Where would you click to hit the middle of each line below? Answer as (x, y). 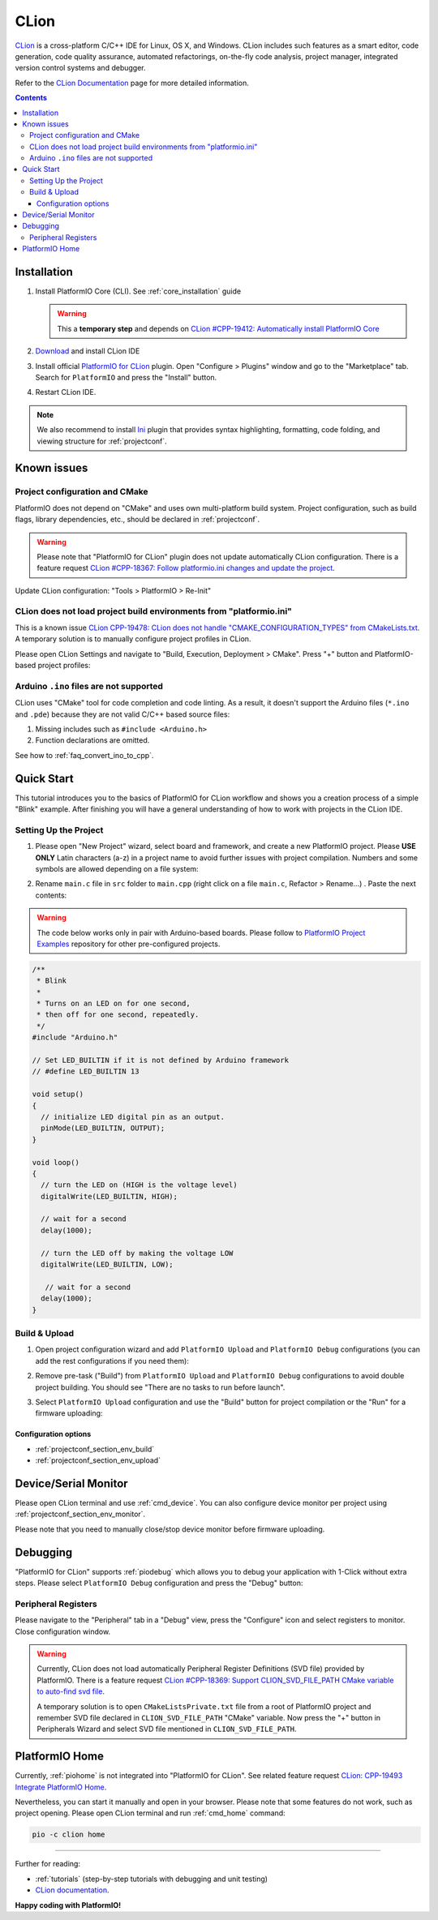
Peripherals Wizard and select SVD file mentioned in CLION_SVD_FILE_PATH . (167, 1729)
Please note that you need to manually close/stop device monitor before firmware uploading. (170, 1529)
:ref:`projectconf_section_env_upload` (98, 1460)
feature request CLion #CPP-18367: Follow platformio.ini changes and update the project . (186, 568)
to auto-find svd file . (71, 1691)
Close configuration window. (63, 1631)
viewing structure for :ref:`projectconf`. (102, 441)
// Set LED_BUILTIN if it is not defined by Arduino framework (161, 1061)
